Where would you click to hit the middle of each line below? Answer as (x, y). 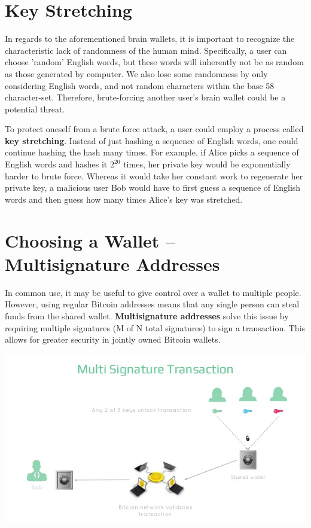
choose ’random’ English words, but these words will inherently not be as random (154, 62)
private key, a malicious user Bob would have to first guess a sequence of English (153, 187)
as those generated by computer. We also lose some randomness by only (136, 73)
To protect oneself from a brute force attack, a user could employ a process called (154, 129)
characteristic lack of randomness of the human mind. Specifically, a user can (146, 50)
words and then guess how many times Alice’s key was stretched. (124, 199)
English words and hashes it (56, 164)
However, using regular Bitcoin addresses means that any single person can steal (152, 304)
